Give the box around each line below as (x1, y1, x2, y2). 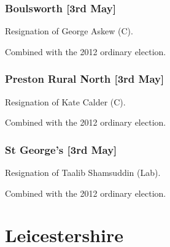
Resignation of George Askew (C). (5, 25, 133, 37)
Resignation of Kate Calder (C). (5, 95, 126, 108)
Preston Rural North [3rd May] (5, 71, 164, 86)
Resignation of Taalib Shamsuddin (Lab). (5, 166, 161, 179)
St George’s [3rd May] (5, 142, 117, 157)
